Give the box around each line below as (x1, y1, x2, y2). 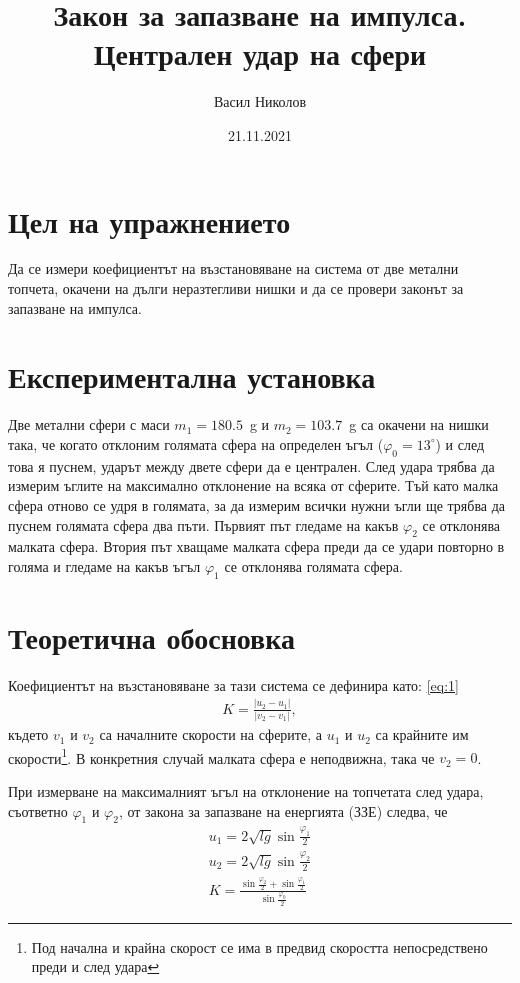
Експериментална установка (8, 356, 376, 397)
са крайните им (375, 724, 469, 745)
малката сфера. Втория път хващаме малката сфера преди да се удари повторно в (8, 536, 505, 557)
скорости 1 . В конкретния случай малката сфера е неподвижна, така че (8, 744, 435, 768)
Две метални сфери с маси (8, 414, 170, 435)
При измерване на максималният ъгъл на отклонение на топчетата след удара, (8, 780, 484, 801)
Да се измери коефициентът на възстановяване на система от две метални (8, 258, 459, 279)
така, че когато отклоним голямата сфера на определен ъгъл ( (8, 433, 384, 454)
